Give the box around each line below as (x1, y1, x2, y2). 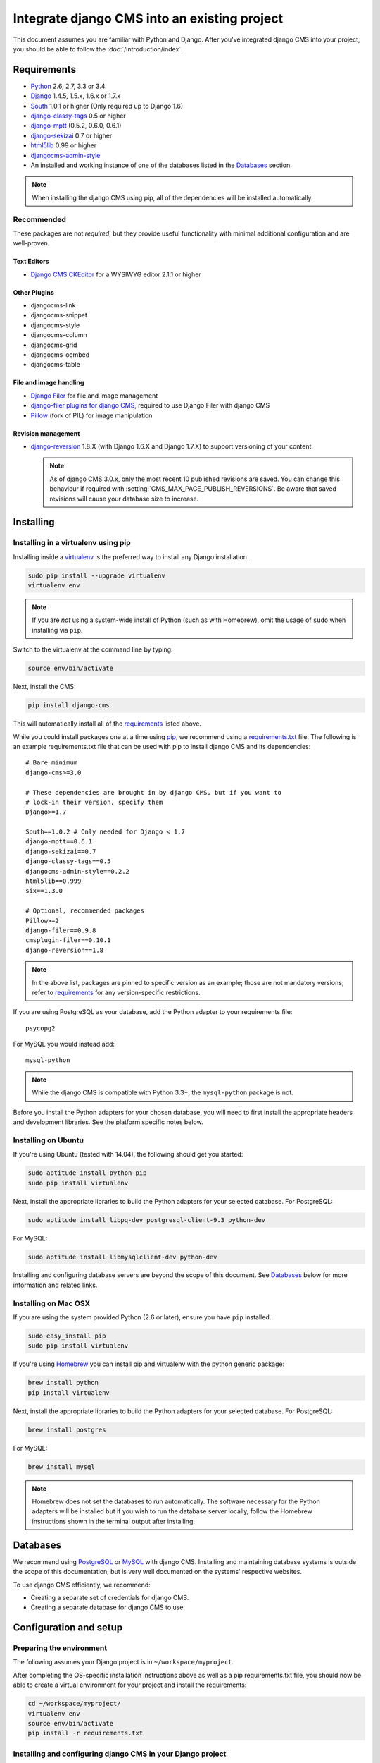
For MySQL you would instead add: (13, 1040, 115, 1049)
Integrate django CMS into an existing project (13, 11, 284, 26)
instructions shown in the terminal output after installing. (32, 1517, 196, 1525)
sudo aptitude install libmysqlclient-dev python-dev (27, 1252, 217, 1261)
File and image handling (13, 378, 84, 387)
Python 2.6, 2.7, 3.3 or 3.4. (30, 82, 107, 90)
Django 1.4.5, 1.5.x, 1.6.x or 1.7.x (30, 92, 121, 100)
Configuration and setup (13, 1622, 123, 1634)
